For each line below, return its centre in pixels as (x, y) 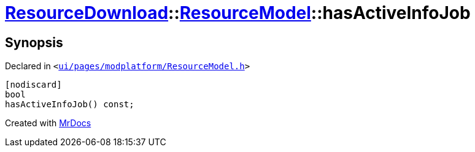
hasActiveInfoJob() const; (70, 104)
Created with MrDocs (48, 123)
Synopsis (34, 42)
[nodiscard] (33, 85)
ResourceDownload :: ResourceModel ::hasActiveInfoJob (238, 13)
